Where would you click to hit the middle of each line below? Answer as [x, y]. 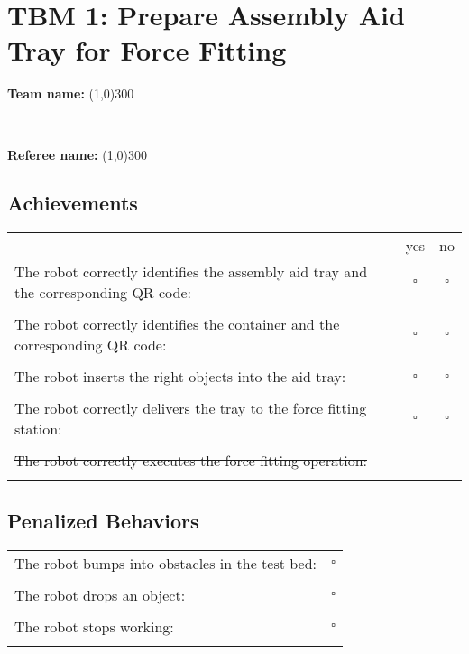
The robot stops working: [94, 626]
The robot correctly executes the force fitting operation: [191, 461]
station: [38, 429]
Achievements [73, 203]
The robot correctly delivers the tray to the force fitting [191, 408]
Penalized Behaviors [103, 520]
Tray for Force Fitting [147, 50]
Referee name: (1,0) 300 [77, 154]
